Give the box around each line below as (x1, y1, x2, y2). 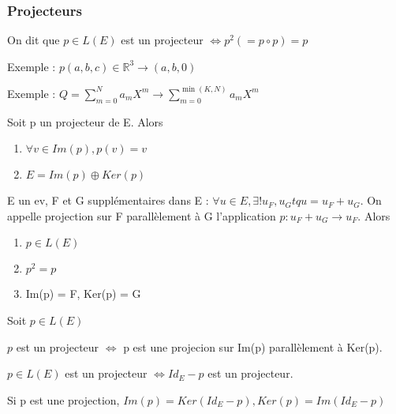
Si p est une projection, (7, 391, 120, 408)
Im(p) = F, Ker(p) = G (25, 285, 141, 302)
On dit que (7, 32, 60, 48)
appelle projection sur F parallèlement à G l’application (7, 207, 276, 224)
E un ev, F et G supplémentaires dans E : (7, 192, 209, 209)
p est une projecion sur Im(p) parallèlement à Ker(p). (123, 338, 383, 355)
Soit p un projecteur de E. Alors (7, 113, 163, 130)
